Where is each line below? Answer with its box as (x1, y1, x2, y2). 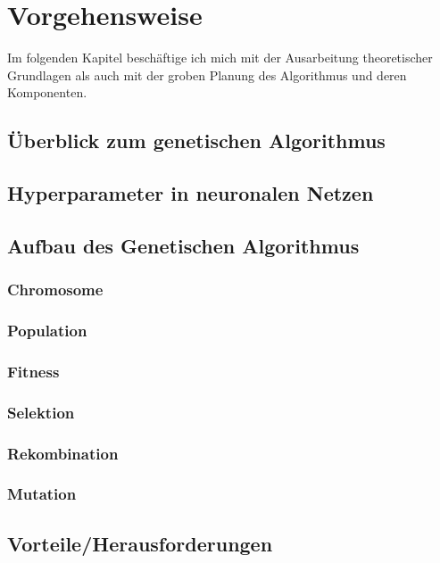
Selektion (7, 401, 75, 423)
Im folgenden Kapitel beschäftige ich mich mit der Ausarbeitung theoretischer (7, 48, 433, 67)
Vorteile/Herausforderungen (7, 529, 273, 557)
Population (7, 319, 87, 342)
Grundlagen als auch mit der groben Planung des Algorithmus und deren (7, 65, 407, 84)
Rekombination (7, 442, 119, 464)
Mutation (7, 483, 77, 505)
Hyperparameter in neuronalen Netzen (7, 179, 374, 207)
